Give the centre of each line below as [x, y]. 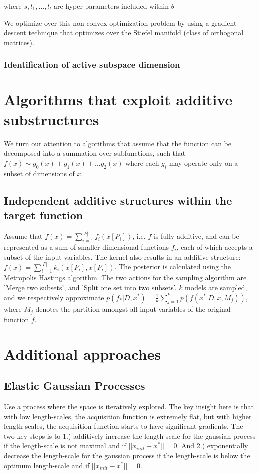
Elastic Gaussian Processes [75, 385]
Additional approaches [83, 353]
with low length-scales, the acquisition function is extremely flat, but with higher [128, 416]
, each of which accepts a [214, 246]
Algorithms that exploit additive [118, 100]
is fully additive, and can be [196, 236]
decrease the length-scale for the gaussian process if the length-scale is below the [127, 455]
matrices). [19, 42]
